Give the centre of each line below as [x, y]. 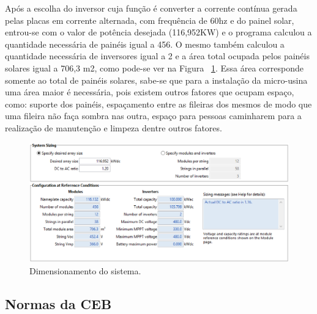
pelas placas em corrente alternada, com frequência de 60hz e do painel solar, [150, 20]
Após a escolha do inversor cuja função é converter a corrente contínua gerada [151, 8]
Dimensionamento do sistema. [85, 270]
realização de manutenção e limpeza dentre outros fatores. [114, 127]
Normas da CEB [58, 303]
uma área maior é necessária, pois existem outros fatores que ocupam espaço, [150, 92]
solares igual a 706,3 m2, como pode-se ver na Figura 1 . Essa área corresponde [154, 68]
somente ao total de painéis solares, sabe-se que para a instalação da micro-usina [156, 80]
